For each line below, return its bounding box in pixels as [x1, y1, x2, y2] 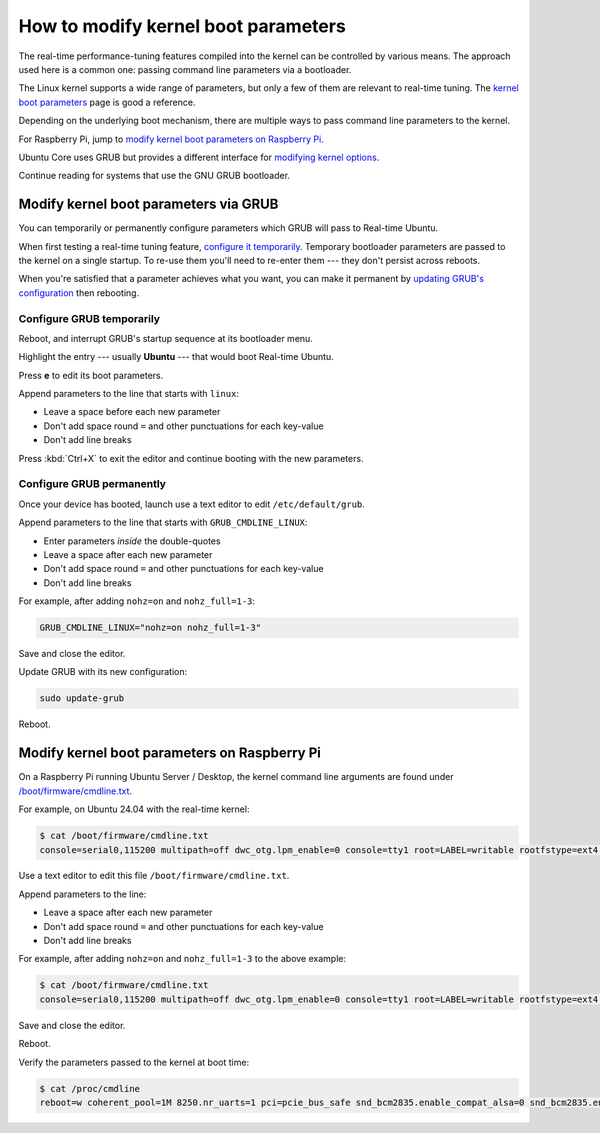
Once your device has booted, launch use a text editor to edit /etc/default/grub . [18, 498, 365, 510]
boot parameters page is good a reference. [18, 96, 196, 108]
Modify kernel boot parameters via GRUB [18, 196, 279, 213]
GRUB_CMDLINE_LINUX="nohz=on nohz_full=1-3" [39, 622, 262, 634]
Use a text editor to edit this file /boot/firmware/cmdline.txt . [18, 870, 290, 882]
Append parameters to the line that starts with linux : [18, 388, 240, 400]
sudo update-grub [39, 693, 125, 704]
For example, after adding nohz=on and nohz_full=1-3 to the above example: [18, 953, 347, 965]
